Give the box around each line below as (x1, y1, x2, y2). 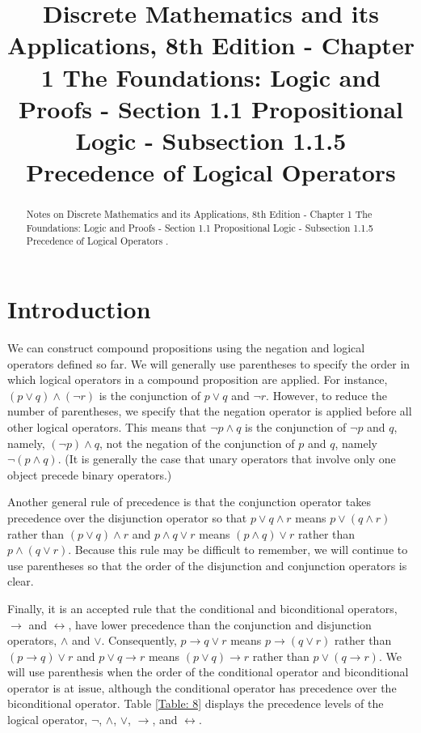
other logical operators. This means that (7, 418, 207, 435)
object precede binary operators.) (7, 466, 172, 483)
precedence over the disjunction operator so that (7, 509, 247, 526)
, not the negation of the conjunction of (99, 434, 295, 451)
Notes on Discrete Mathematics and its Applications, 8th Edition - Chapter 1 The (26, 207, 373, 221)
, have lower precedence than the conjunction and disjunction (68, 616, 372, 633)
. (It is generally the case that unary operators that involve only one (57, 450, 396, 467)
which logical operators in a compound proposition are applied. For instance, (7, 371, 388, 388)
